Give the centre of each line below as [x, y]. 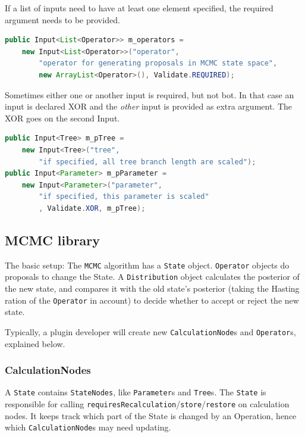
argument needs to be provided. [62, 19]
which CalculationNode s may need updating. [88, 427]
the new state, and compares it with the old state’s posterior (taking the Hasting [152, 288]
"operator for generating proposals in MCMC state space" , [158, 63]
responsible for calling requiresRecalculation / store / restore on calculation [147, 403]
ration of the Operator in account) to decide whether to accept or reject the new [152, 300]
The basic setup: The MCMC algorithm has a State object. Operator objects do [147, 265]
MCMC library [53, 240]
